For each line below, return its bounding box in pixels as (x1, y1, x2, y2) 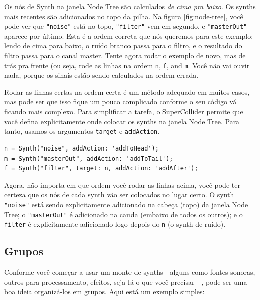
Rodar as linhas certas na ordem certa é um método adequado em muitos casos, (4, 86, 250, 97)
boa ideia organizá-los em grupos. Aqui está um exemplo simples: (4, 286, 205, 297)
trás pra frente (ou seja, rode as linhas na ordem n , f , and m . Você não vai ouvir (4, 60, 250, 70)
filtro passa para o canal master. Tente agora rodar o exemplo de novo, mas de (4, 50, 246, 61)
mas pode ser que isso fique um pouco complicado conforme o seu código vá (4, 96, 237, 107)
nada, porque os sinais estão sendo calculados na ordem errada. (4, 70, 199, 80)
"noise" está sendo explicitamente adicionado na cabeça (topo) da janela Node (4, 199, 248, 209)
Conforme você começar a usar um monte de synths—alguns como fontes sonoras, (4, 267, 255, 277)
